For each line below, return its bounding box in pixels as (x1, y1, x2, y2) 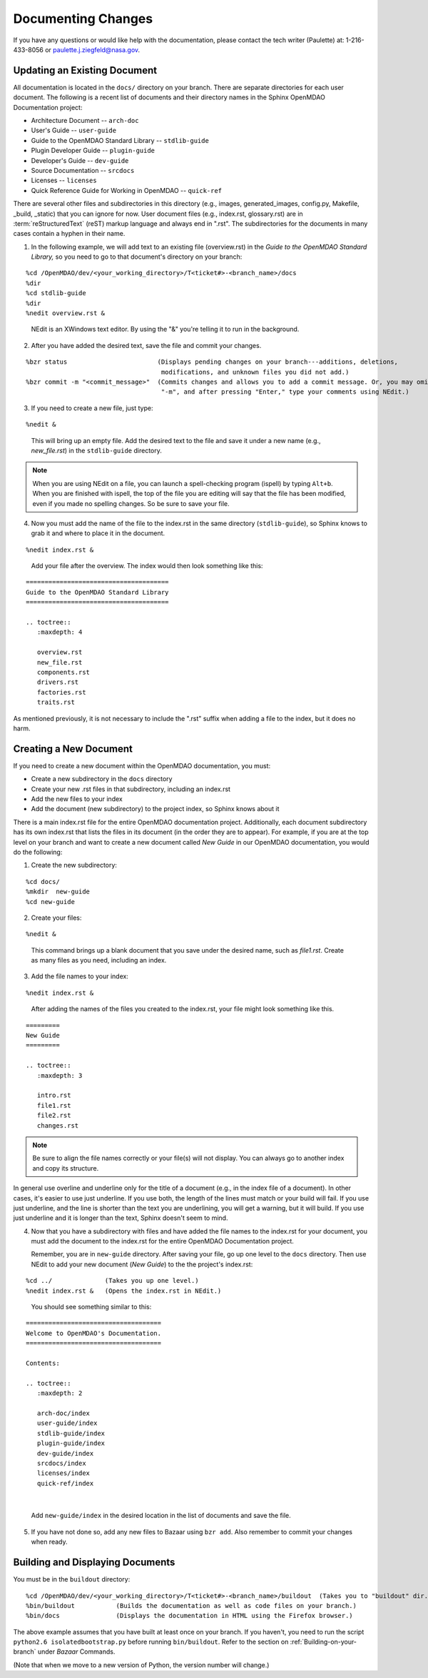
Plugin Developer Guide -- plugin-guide (31, 147, 156, 155)
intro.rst (36, 1091, 71, 1100)
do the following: (13, 848, 63, 856)
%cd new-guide (26, 898, 75, 905)
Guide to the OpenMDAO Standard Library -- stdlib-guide (31, 136, 210, 144)
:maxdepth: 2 (36, 1389, 83, 1397)
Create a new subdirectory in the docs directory (31, 775, 173, 783)
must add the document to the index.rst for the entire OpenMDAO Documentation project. (31, 1237, 294, 1246)
